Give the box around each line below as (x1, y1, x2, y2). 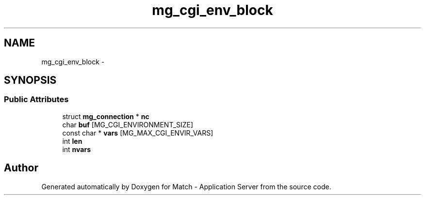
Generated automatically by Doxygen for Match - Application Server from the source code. (41, 182, 331, 191)
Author (4, 162, 38, 174)
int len (62, 137, 82, 145)
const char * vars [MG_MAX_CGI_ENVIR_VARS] (62, 128, 213, 137)
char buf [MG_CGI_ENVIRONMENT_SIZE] (62, 120, 194, 129)
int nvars (62, 145, 91, 153)
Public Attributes (4, 94, 69, 105)
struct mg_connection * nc (62, 112, 149, 121)
